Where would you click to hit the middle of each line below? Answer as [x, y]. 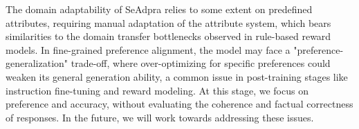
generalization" [37, 63]
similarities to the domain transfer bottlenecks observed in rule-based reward [168, 36]
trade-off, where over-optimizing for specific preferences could [201, 63]
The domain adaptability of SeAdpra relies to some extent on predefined [159, 9]
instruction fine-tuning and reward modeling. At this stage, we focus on [157, 90]
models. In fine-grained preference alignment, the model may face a [148, 49]
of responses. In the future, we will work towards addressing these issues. [160, 117]
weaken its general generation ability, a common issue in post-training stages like [177, 76]
